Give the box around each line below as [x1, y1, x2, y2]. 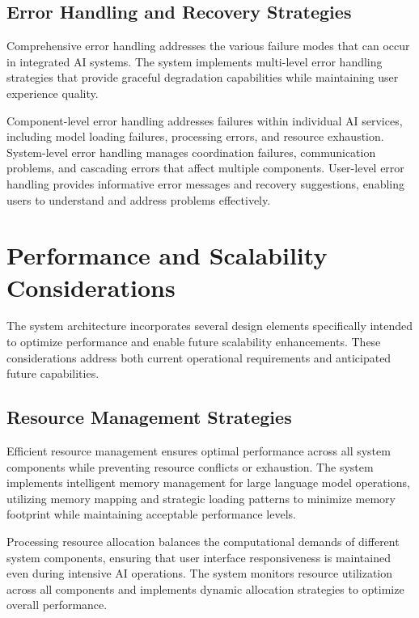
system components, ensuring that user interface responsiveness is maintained [6, 548, 391, 565]
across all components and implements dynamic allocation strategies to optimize [6, 580, 404, 597]
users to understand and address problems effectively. [6, 191, 271, 208]
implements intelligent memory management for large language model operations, [6, 474, 410, 491]
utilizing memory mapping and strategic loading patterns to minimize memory [6, 489, 396, 506]
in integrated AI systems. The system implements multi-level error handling [6, 53, 383, 70]
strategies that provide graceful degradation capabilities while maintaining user [6, 69, 399, 86]
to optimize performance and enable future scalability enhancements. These [6, 333, 381, 350]
